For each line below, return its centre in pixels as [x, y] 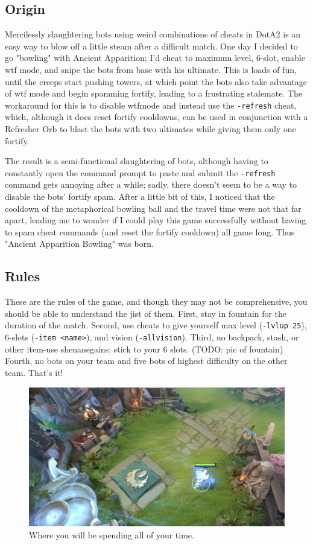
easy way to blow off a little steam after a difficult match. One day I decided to [151, 46]
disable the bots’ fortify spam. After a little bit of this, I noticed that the [140, 196]
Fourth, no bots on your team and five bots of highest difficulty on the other [146, 361]
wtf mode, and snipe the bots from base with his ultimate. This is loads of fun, [151, 69]
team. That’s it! [34, 372]
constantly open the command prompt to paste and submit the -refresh [140, 172]
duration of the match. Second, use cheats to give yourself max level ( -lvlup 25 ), [156, 325]
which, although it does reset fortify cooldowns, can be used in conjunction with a [156, 117]
